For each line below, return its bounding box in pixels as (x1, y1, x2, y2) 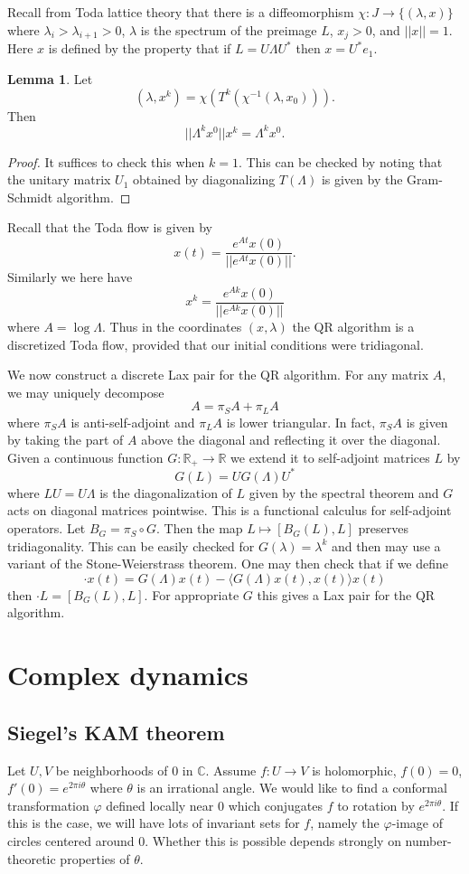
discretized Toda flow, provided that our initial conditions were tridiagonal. (7, 334, 424, 353)
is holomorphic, (312, 760, 397, 779)
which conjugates (228, 795, 323, 814)
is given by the (321, 170, 403, 189)
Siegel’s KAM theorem (7, 718, 225, 746)
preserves (358, 519, 408, 538)
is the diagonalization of (99, 483, 232, 502)
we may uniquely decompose (7, 382, 164, 401)
